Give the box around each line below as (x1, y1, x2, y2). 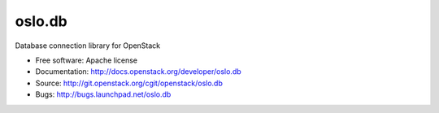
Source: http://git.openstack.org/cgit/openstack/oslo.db (35, 78, 224, 88)
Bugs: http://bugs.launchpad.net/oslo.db (35, 89, 172, 99)
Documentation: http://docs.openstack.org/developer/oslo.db (35, 67, 241, 76)
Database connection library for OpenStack (15, 41, 161, 50)
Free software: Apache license (35, 55, 138, 65)
